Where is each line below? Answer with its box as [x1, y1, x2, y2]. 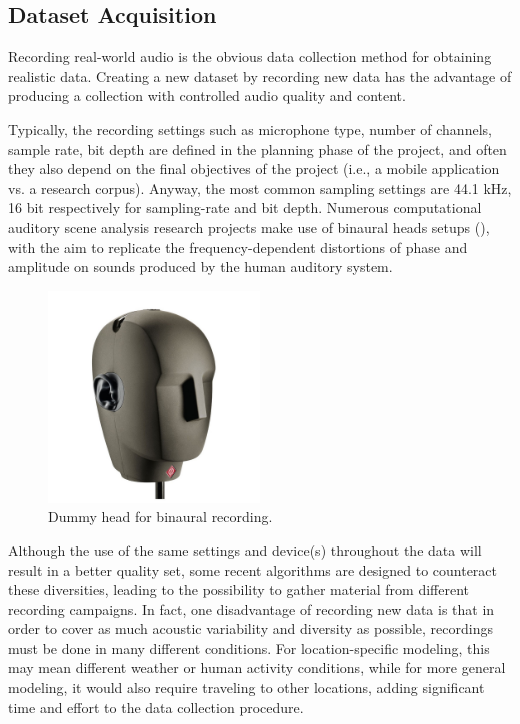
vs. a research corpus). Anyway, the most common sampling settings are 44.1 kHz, [8, 177, 512, 198]
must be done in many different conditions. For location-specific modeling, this [8, 637, 490, 658]
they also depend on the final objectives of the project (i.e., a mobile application [8, 158, 500, 179]
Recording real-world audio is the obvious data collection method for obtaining [8, 46, 492, 67]
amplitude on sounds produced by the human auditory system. [8, 256, 393, 277]
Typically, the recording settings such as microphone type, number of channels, [8, 118, 492, 139]
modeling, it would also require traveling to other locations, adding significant [8, 677, 485, 698]
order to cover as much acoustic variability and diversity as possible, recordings [8, 618, 493, 639]
